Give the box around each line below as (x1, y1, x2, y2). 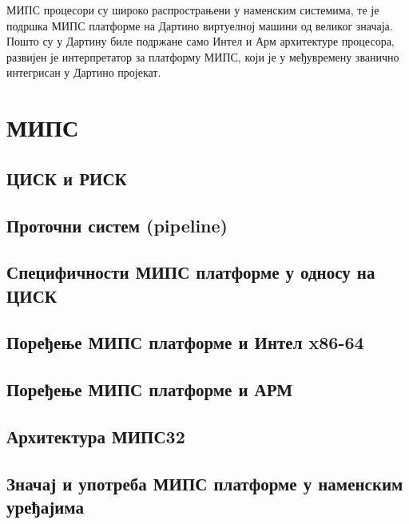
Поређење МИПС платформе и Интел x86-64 (6, 330, 364, 355)
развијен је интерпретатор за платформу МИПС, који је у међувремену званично (6, 48, 399, 65)
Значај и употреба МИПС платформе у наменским (6, 470, 403, 495)
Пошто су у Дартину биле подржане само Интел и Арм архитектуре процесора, (6, 33, 395, 50)
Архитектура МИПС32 (6, 424, 185, 449)
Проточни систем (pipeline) (6, 212, 228, 237)
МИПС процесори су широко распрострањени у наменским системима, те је (6, 2, 379, 18)
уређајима (6, 494, 85, 519)
